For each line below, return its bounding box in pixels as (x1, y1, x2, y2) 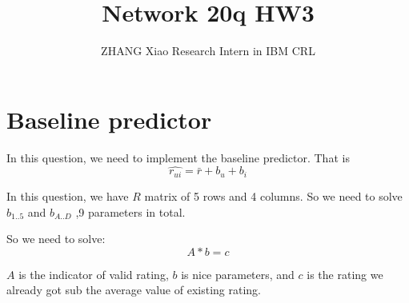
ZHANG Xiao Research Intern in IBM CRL (101, 42, 315, 59)
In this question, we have (6, 187, 129, 204)
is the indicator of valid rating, (18, 265, 169, 282)
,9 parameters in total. (75, 203, 186, 220)
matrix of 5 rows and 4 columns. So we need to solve (144, 187, 403, 204)
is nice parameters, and (181, 265, 295, 282)
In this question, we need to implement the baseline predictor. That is (6, 149, 350, 165)
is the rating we (307, 265, 383, 282)
